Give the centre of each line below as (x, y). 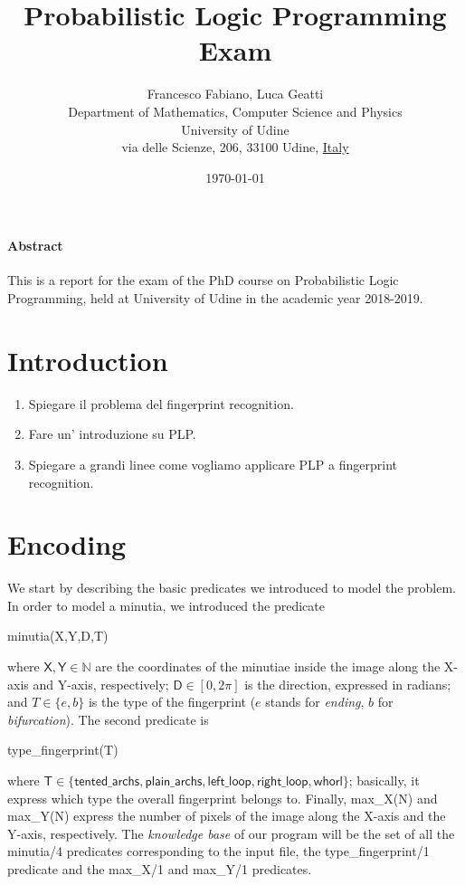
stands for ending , (315, 702)
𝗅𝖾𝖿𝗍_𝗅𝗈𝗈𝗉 (229, 782)
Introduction (88, 360)
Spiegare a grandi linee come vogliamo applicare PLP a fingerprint (213, 464)
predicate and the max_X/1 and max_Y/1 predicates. (160, 869)
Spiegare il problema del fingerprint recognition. (161, 403)
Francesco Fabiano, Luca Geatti (235, 94)
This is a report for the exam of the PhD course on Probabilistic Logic (203, 280)
